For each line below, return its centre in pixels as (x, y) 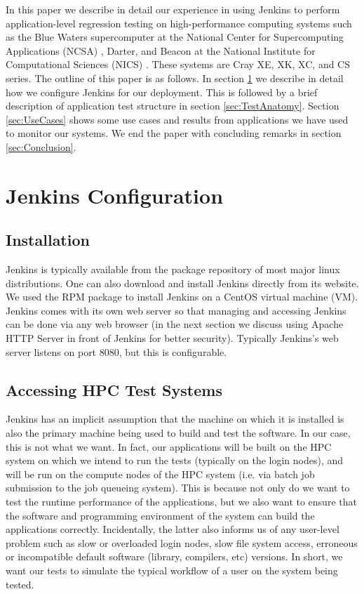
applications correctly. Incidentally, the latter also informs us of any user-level (173, 529)
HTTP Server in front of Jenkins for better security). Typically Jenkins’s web (172, 338)
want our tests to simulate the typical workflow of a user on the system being (172, 570)
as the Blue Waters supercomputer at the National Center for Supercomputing (175, 37)
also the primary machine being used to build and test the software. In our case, (178, 433)
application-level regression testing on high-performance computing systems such (179, 23)
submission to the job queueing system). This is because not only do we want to (178, 488)
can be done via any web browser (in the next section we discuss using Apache (175, 324)
